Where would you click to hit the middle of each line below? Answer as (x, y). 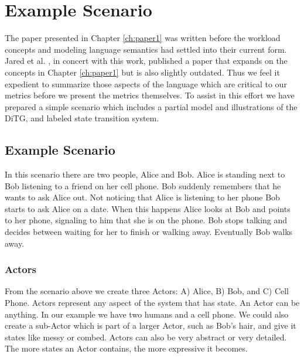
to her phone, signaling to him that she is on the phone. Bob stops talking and (146, 220)
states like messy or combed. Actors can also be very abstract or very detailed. (146, 337)
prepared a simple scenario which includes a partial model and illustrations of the (151, 106)
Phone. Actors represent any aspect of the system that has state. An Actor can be (152, 303)
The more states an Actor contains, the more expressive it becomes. (126, 348)
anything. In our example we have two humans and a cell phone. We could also (147, 314)
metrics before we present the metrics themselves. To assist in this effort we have (150, 95)
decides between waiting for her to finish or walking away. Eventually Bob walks (149, 232)
